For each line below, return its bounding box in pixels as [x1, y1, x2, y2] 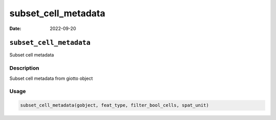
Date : [9, 25, 21, 32]
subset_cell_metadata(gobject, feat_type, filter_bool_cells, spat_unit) [20, 102, 209, 108]
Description [9, 65, 39, 72]
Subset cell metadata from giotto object [9, 75, 93, 81]
